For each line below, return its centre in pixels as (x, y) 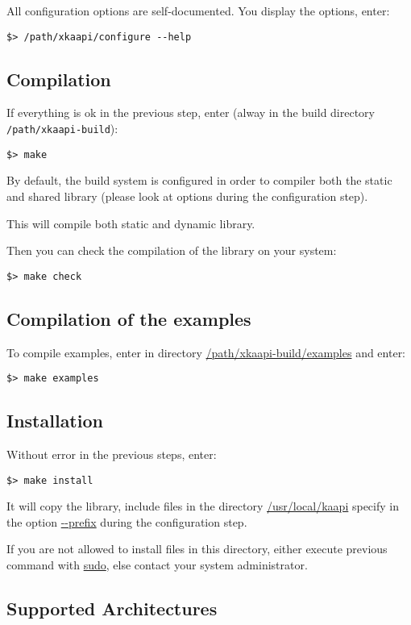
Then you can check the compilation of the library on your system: (172, 250)
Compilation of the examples (129, 318)
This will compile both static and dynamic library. (131, 223)
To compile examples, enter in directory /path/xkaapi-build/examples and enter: (206, 352)
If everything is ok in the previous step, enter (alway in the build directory (191, 112)
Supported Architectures (112, 608)
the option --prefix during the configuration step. (127, 521)
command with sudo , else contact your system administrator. (157, 565)
